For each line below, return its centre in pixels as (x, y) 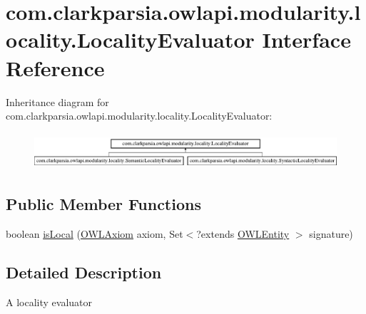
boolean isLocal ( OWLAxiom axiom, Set (95, 234)
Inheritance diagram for (57, 101)
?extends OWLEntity (243, 234)
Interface (306, 40)
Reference (55, 67)
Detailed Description (84, 272)
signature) (331, 234)
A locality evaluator (49, 302)
